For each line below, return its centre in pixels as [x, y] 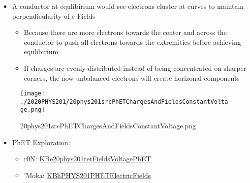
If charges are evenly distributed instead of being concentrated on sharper [135, 68]
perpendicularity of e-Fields [54, 15]
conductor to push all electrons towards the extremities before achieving [132, 42]
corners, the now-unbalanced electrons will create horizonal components [132, 77]
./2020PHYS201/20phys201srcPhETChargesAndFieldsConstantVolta [124, 102]
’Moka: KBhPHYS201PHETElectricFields [87, 175]
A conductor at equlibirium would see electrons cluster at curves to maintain [128, 6]
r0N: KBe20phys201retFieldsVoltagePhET [87, 159]
